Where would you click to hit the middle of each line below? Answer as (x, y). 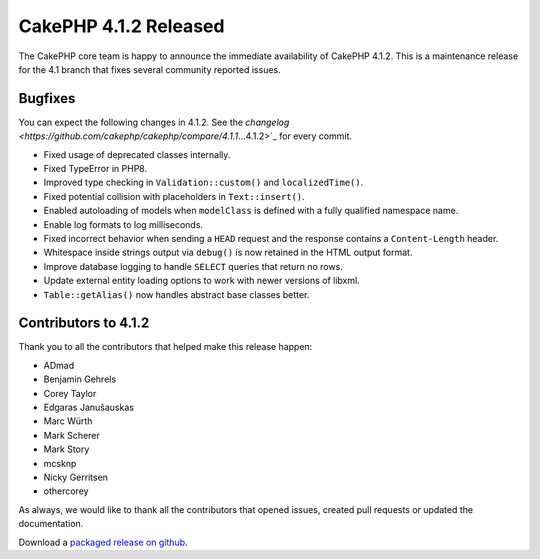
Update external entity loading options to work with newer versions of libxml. (201, 281)
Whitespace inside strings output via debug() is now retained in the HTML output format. (228, 252)
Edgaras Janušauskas (89, 407)
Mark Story (66, 449)
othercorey (66, 491)
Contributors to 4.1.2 (84, 323)
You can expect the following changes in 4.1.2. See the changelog (154, 122)
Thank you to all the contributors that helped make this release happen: (165, 347)
